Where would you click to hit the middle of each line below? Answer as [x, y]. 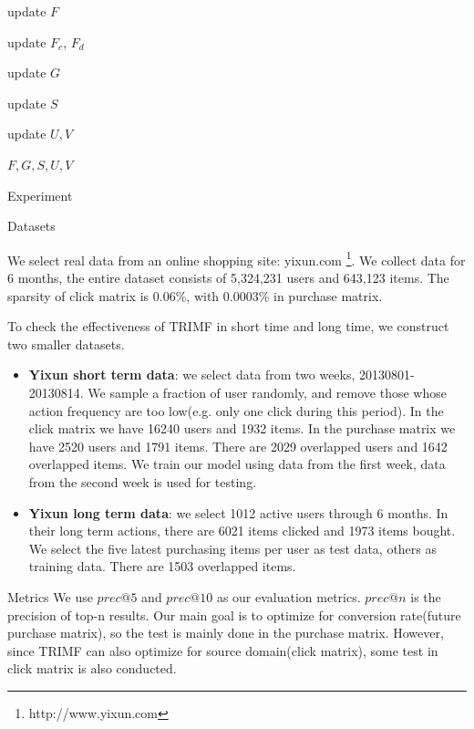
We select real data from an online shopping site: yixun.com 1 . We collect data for [237, 258]
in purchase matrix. [328, 295]
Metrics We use [50, 596]
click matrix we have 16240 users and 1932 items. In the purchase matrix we [242, 428]
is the [426, 596]
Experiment [40, 195]
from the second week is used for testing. [143, 481]
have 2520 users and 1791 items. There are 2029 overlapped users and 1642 [238, 446]
